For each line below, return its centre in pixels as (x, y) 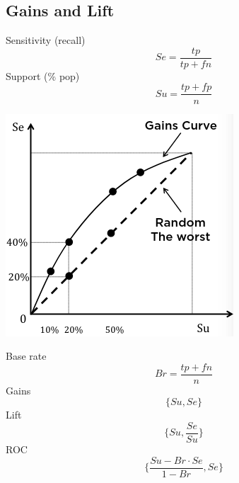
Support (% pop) (43, 75)
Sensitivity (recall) (46, 40)
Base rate (26, 356)
